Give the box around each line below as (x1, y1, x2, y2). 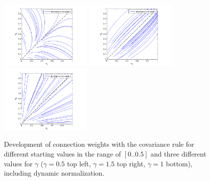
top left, (67, 158, 91, 168)
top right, (117, 158, 145, 168)
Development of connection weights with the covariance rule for (4, 139, 194, 149)
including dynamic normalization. (4, 168, 105, 178)
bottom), (166, 158, 193, 168)
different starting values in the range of (4, 148, 121, 158)
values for (4, 158, 33, 168)
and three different (150, 148, 207, 158)
